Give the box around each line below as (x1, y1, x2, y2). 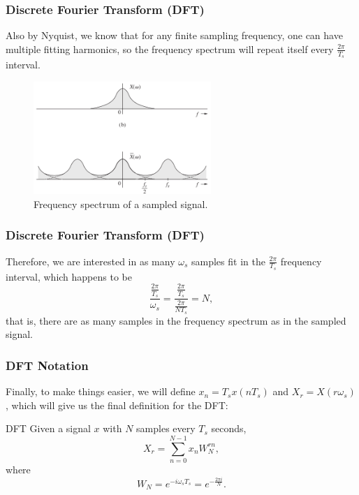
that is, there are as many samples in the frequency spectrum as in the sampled (6, 313, 346, 327)
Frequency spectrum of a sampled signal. (34, 196, 208, 211)
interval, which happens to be (6, 269, 132, 283)
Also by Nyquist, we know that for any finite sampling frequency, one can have (6, 28, 343, 43)
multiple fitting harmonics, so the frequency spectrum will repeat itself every (6, 41, 334, 56)
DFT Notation (6, 356, 89, 374)
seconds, (211, 421, 247, 436)
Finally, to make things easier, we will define (6, 384, 196, 399)
